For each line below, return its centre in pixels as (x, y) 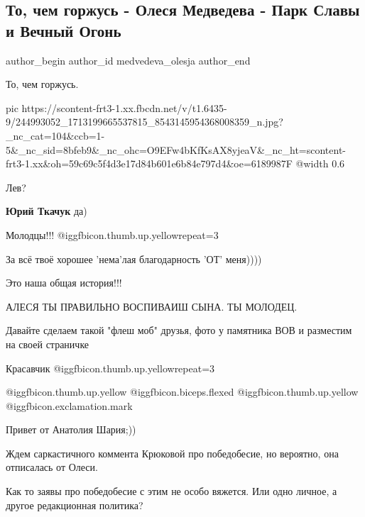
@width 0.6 (320, 163)
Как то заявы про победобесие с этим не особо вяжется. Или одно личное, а (171, 491)
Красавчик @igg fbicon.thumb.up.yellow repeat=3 (110, 368)
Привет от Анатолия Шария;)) (71, 429)
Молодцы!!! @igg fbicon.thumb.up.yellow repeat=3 (112, 234)
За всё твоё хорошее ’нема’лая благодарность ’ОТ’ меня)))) (134, 258)
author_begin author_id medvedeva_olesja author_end (128, 60)
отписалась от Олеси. (52, 467)
